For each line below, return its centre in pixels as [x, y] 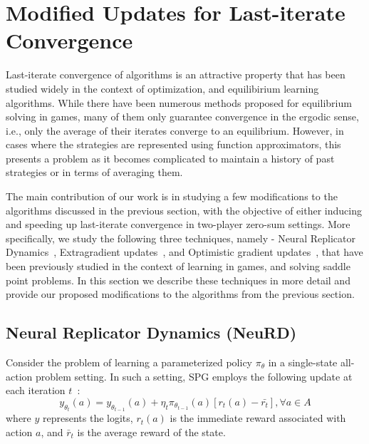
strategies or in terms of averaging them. [94, 172]
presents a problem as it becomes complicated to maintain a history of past [170, 158]
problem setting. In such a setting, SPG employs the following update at [194, 376]
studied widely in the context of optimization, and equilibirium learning [162, 88]
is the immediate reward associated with [258, 418]
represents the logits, [88, 418]
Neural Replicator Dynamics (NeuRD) [151, 332]
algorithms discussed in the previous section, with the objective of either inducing [184, 210]
